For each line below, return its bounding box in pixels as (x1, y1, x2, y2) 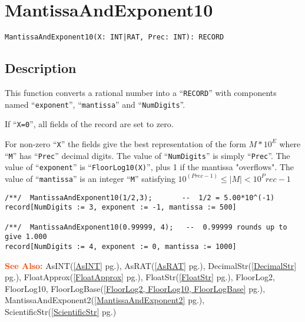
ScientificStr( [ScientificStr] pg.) (5, 305, 117, 317)
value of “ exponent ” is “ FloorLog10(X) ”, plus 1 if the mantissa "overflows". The (5, 161, 294, 173)
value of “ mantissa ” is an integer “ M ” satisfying (5, 172, 175, 184)
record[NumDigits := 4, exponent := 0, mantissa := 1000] (5, 242, 237, 251)
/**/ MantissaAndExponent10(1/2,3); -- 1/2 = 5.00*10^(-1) (5, 193, 275, 202)
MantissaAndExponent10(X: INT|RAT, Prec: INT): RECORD (5, 33, 224, 42)
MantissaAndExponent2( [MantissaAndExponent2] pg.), (5, 294, 205, 306)
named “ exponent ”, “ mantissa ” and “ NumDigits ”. (5, 98, 185, 110)
